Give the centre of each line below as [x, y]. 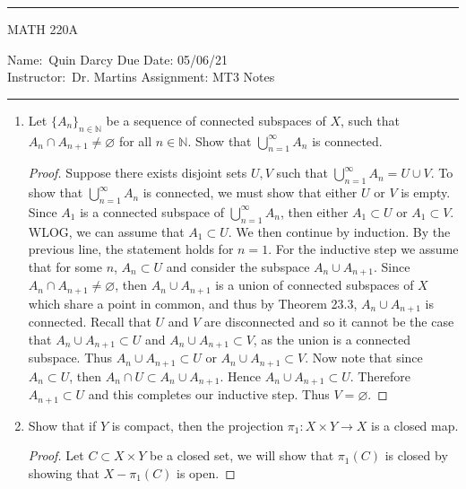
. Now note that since [364, 358]
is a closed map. [415, 425]
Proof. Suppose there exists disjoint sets [138, 173]
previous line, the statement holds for [131, 249]
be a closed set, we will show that [242, 455]
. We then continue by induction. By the [339, 231]
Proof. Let [56, 455]
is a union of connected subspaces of [315, 285]
